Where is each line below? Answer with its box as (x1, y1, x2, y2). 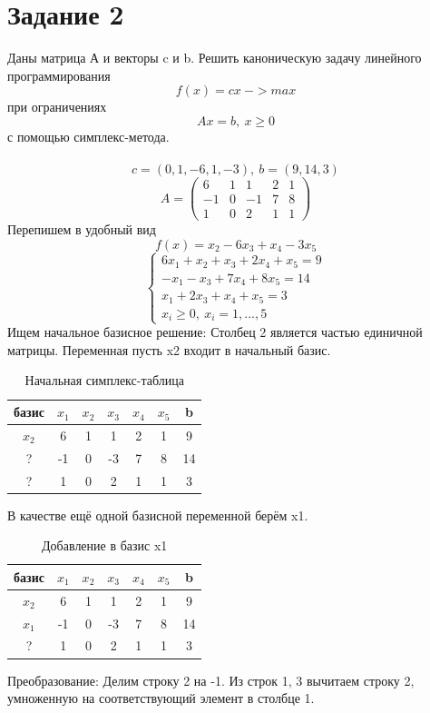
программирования (7, 65, 111, 84)
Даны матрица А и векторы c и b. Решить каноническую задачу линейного (7, 48, 422, 67)
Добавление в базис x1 (42, 536, 168, 555)
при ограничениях (7, 97, 107, 116)
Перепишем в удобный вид (7, 220, 156, 239)
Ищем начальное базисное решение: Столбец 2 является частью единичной (7, 322, 423, 342)
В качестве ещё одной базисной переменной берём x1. (7, 505, 308, 524)
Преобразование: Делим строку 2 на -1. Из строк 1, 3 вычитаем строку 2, (7, 670, 415, 689)
